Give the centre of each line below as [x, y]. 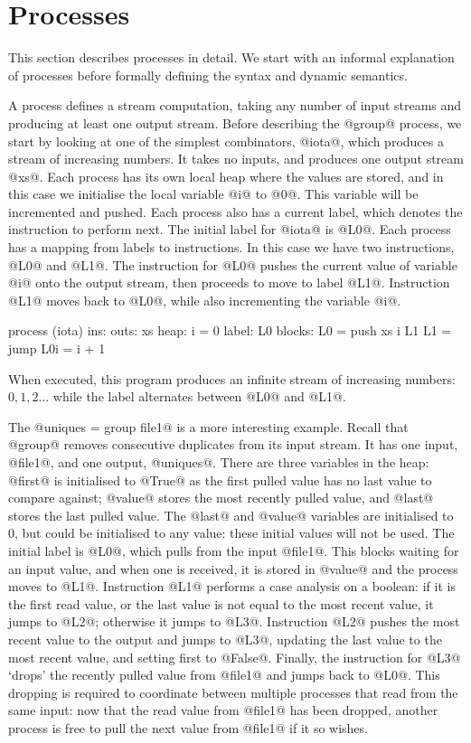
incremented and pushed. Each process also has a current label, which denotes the [235, 211]
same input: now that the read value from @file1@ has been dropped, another [223, 710]
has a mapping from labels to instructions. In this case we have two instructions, [231, 247]
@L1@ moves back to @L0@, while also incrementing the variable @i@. [205, 300]
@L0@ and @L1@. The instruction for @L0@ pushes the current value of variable [233, 264]
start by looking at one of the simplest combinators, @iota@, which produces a [226, 141]
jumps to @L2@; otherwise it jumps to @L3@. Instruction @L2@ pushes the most [234, 621]
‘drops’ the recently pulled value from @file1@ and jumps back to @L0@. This [224, 675]
